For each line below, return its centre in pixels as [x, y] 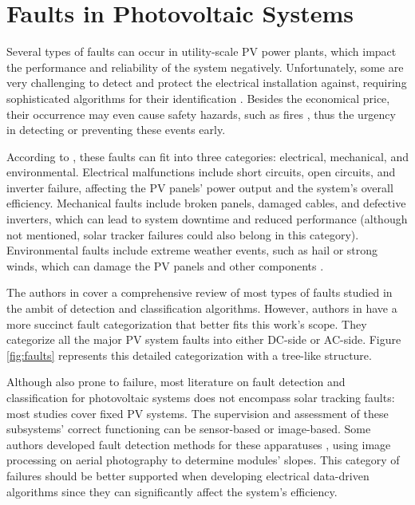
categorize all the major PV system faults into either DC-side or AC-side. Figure [204, 339]
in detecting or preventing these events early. [116, 130]
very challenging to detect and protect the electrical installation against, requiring [207, 83]
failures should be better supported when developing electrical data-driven [188, 475]
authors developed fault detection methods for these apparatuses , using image [199, 444]
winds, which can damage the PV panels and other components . [165, 265]
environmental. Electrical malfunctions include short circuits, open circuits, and [201, 172]
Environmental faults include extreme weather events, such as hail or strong [192, 250]
